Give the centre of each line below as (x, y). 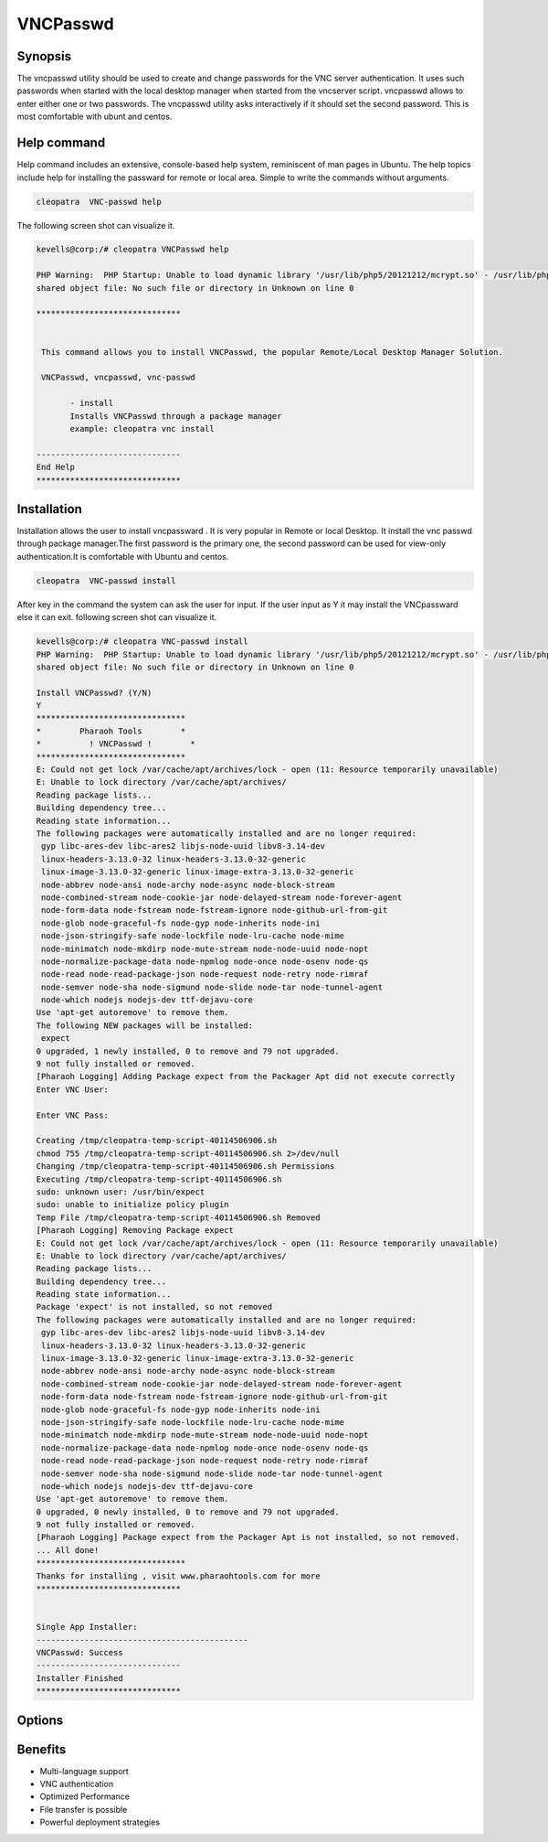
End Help (56, 467)
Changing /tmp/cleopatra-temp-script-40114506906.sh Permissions (185, 1167)
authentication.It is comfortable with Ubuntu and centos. (123, 556)
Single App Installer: (87, 1627)
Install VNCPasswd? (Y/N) (94, 692)
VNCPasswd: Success (79, 1652)
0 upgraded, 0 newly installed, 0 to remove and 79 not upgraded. (188, 1512)
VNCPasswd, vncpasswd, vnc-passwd (118, 378)
